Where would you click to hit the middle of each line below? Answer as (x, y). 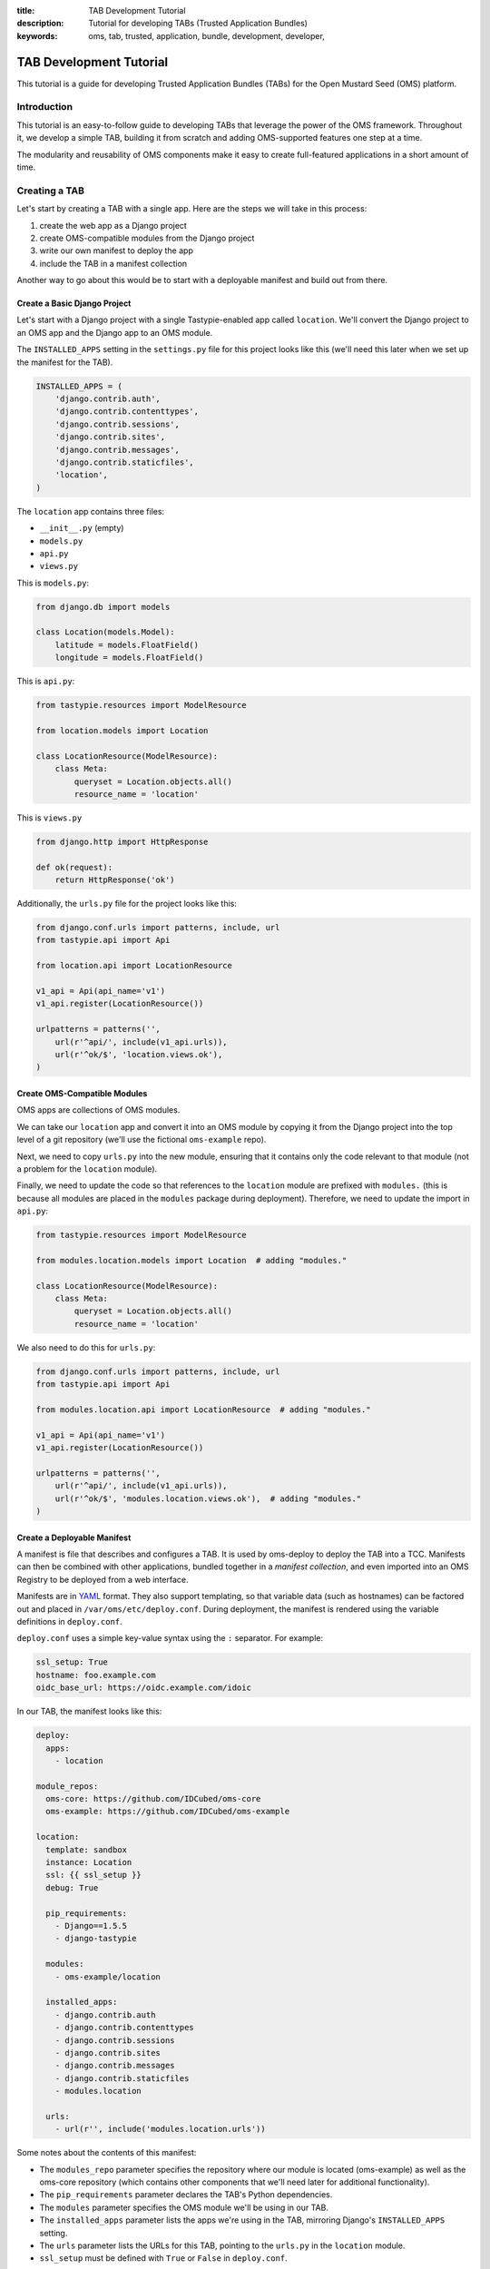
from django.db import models (103, 607)
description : (40, 24)
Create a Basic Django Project (74, 303)
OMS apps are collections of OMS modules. (98, 1110)
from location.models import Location (122, 731)
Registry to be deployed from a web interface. (103, 1579)
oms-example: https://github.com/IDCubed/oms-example (168, 1812)
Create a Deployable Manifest (74, 1537)
